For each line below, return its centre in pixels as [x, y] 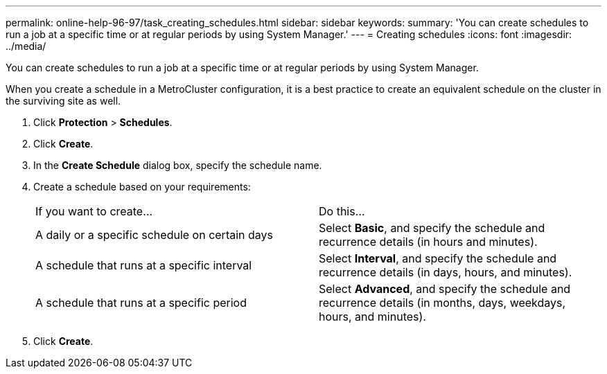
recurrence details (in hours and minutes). [428, 242]
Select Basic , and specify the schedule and [432, 228]
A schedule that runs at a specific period [141, 303]
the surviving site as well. [63, 101]
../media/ [26, 46]
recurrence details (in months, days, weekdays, [442, 303]
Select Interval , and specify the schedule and [438, 258]
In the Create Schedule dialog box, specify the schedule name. [178, 165]
